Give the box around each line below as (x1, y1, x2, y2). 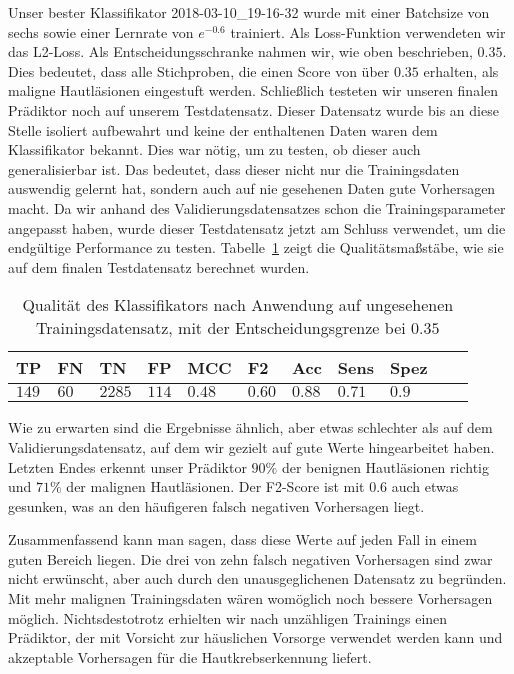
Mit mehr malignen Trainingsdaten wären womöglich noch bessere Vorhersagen (8, 588, 493, 609)
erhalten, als (423, 60, 499, 81)
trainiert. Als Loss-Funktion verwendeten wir (230, 21, 506, 42)
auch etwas (391, 476, 459, 497)
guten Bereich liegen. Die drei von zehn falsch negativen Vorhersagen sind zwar (8, 548, 493, 569)
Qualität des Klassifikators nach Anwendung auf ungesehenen (22, 293, 454, 317)
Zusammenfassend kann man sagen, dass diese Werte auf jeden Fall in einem (8, 529, 477, 550)
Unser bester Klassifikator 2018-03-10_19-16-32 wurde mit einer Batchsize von (8, 2, 490, 22)
